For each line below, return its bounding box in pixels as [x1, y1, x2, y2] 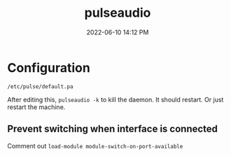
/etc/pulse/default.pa [7, 83, 73, 90]
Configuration [7, 59, 91, 76]
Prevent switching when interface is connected [7, 123, 218, 135]
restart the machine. [7, 103, 66, 111]
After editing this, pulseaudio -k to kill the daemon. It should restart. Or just [7, 95, 224, 104]
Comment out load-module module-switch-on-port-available [7, 141, 183, 150]
